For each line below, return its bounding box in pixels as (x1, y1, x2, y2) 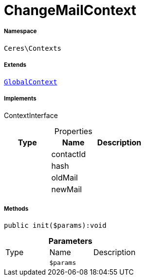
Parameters (48, 236, 92, 246)
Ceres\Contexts (4, 44, 62, 52)
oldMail (51, 173, 78, 183)
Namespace (4, 28, 37, 35)
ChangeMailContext (4, 2, 137, 19)
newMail (51, 184, 82, 195)
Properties (54, 126, 92, 137)
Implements (4, 95, 36, 102)
